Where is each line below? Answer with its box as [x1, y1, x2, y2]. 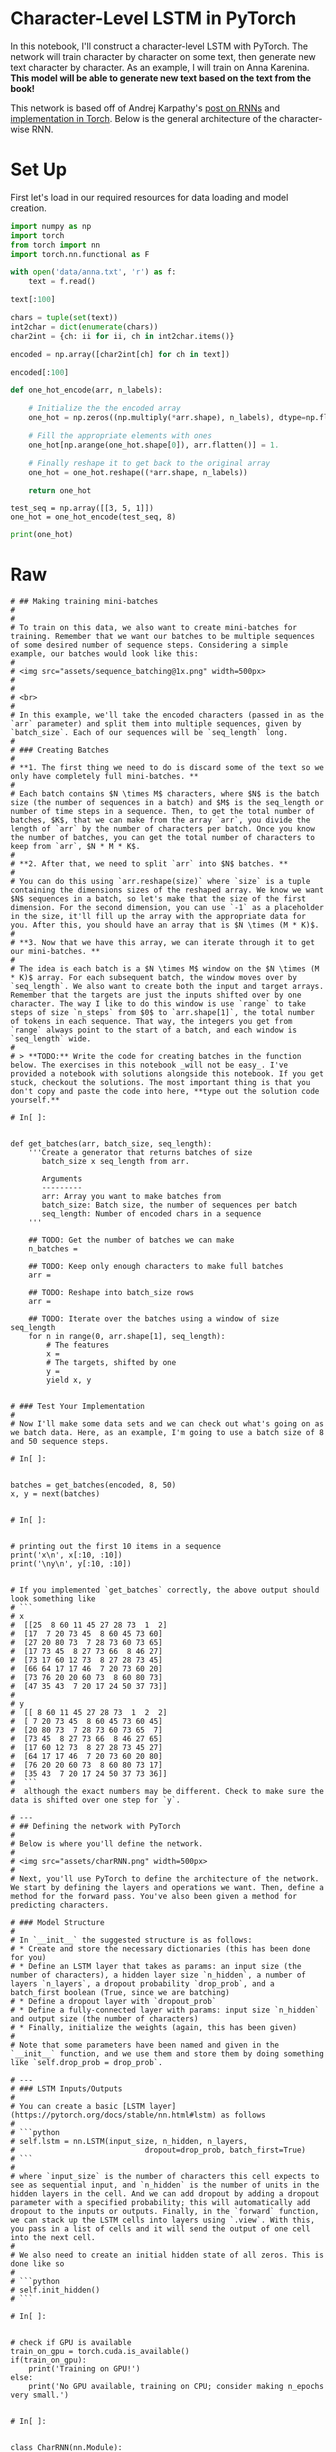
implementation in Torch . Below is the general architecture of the [10, 112, 278, 124]
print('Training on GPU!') [28, 2364, 141, 2374]
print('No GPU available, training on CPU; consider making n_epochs [28, 2382, 325, 2392]
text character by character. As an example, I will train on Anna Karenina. [10, 61, 310, 73]
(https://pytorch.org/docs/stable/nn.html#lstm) [10, 2110, 217, 2121]
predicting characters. [10, 1900, 110, 1911]
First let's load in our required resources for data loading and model [10, 191, 289, 203]
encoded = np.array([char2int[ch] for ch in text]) [10, 349, 230, 359]
